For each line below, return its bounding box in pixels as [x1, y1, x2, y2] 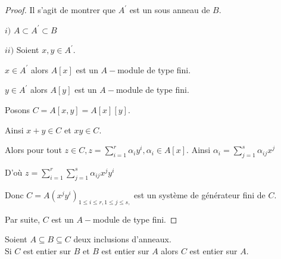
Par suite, [5, 213, 40, 225]
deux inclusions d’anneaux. [73, 233, 171, 245]
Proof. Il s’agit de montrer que [5, 4, 115, 15]
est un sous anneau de [129, 4, 210, 15]
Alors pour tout [5, 143, 62, 156]
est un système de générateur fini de [134, 188, 266, 201]
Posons [5, 103, 30, 116]
